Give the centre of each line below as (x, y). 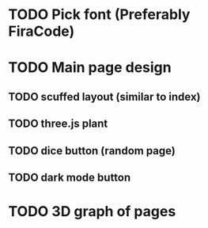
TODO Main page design (90, 68)
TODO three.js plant (58, 124)
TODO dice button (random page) (92, 151)
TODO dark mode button (70, 177)
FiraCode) (42, 31)
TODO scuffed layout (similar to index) (104, 97)
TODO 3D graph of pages (92, 212)
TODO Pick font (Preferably (99, 15)
